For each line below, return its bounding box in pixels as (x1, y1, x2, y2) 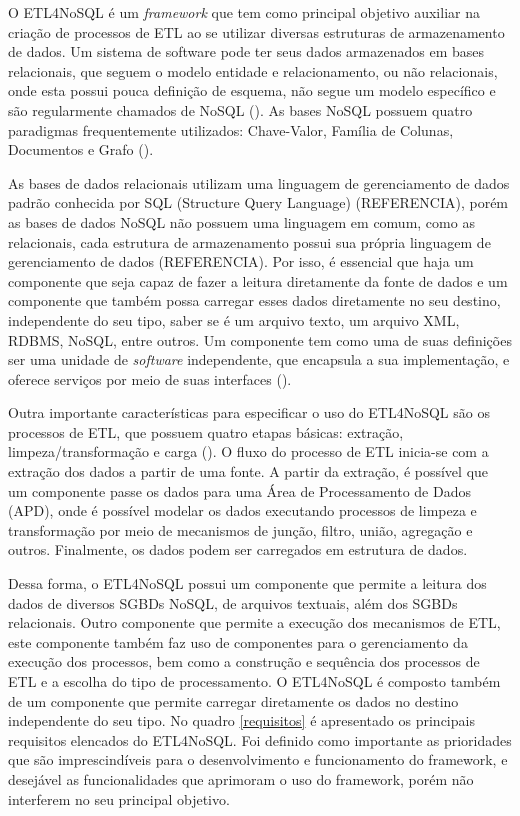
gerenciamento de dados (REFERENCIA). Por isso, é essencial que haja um (8, 251, 474, 272)
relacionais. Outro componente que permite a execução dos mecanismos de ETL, (8, 612, 501, 633)
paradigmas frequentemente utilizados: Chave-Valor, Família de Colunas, (8, 119, 454, 140)
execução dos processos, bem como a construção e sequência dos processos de (8, 651, 480, 672)
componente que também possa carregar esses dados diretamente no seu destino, (8, 290, 501, 311)
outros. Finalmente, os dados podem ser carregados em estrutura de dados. (8, 539, 468, 560)
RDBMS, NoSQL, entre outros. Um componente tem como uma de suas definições (8, 329, 512, 350)
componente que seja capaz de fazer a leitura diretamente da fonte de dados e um (8, 270, 508, 291)
